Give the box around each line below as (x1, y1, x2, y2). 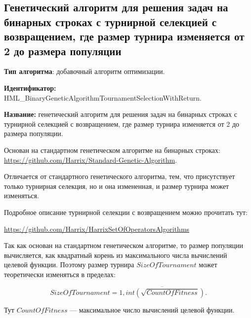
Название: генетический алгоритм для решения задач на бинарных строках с (4, 109, 237, 119)
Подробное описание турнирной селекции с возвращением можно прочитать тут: (4, 207, 248, 217)
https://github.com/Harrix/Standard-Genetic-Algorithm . (4, 154, 177, 165)
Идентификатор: (4, 82, 56, 93)
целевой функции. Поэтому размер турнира (4, 259, 134, 270)
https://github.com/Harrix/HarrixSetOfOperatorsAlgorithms (4, 223, 190, 234)
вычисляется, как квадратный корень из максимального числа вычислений (4, 249, 227, 260)
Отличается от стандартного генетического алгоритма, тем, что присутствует (4, 171, 235, 181)
